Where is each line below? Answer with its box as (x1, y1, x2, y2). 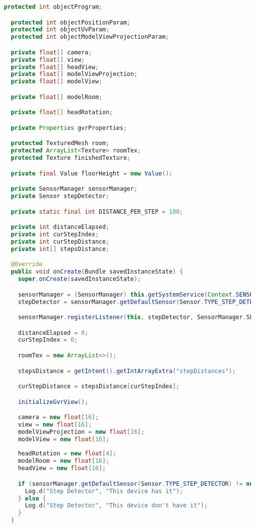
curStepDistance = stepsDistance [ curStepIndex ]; (18, 383, 179, 390)
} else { (18, 495, 46, 502)
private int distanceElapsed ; (11, 224, 109, 231)
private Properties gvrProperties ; (11, 124, 127, 131)
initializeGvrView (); (18, 398, 88, 405)
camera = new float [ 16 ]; (18, 414, 99, 421)
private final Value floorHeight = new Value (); (11, 170, 173, 177)
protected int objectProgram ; (4, 3, 102, 10)
